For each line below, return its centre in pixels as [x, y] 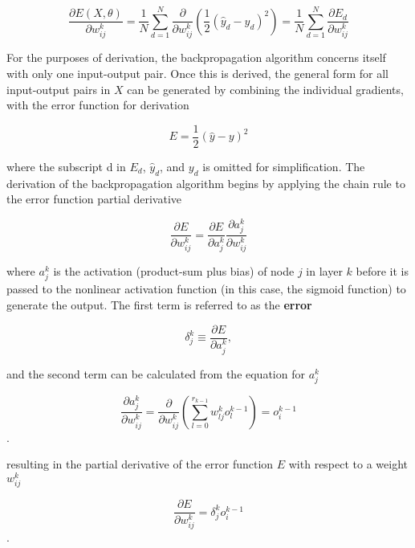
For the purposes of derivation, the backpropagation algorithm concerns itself [196, 57]
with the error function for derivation [98, 105]
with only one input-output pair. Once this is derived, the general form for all [198, 74]
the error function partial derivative [94, 199]
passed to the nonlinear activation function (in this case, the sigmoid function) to [206, 289]
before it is [382, 271]
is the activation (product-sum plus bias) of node [174, 271]
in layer [324, 271]
